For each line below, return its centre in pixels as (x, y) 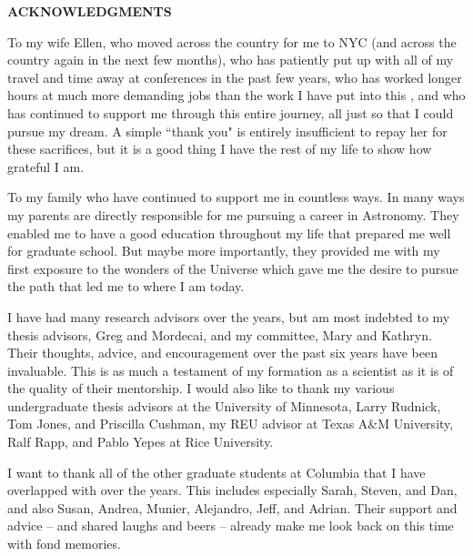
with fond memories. (64, 544)
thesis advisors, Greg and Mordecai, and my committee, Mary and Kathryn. (220, 334)
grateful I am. (46, 166)
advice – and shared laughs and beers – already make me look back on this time (231, 526)
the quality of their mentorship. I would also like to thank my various (201, 388)
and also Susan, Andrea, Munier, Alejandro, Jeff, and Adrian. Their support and (232, 507)
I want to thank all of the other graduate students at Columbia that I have (216, 472)
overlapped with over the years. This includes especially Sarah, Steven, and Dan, (232, 490)
